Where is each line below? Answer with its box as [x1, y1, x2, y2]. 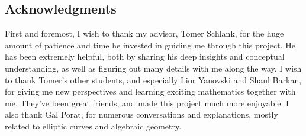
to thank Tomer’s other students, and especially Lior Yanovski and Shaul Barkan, [5, 73, 302, 86]
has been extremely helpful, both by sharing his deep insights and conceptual [5, 50, 285, 63]
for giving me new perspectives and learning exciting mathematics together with [5, 85, 296, 98]
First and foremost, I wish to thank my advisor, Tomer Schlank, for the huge [5, 27, 284, 40]
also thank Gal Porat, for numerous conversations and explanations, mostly [5, 108, 278, 121]
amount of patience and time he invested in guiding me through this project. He [5, 38, 296, 51]
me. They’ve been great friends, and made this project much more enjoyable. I [5, 96, 289, 109]
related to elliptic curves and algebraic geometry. [5, 119, 182, 132]
